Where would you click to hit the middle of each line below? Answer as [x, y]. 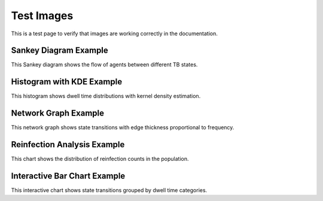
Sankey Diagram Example [60, 51]
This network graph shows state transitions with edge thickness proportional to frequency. [123, 127]
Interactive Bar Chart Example [68, 176]
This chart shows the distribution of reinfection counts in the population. [100, 159]
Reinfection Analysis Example [68, 144]
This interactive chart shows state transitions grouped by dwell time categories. [109, 190]
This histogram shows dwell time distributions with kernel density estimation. [106, 96]
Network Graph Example [58, 113]
